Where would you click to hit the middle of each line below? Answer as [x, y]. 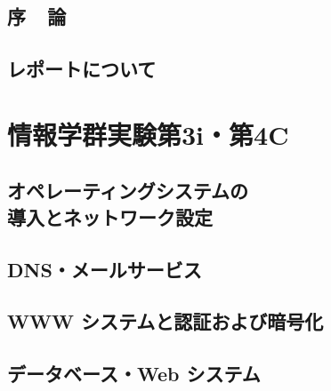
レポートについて [82, 69]
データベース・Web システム [134, 374]
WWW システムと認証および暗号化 [165, 321]
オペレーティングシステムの [128, 191]
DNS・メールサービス [105, 269]
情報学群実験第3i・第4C [148, 134]
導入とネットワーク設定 [110, 216]
